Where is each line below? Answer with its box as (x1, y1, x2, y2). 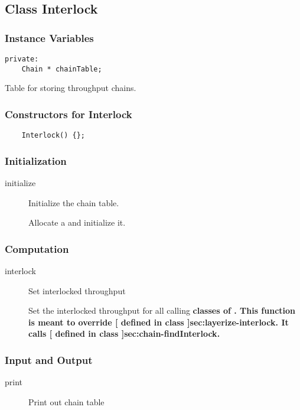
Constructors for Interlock (5, 106, 132, 121)
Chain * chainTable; (21, 64, 102, 73)
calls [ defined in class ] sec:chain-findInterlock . (28, 327, 220, 340)
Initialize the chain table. (28, 196, 119, 209)
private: (5, 55, 39, 63)
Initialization (5, 153, 67, 168)
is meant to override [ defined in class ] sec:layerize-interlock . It (28, 315, 289, 328)
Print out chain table (28, 395, 105, 408)
